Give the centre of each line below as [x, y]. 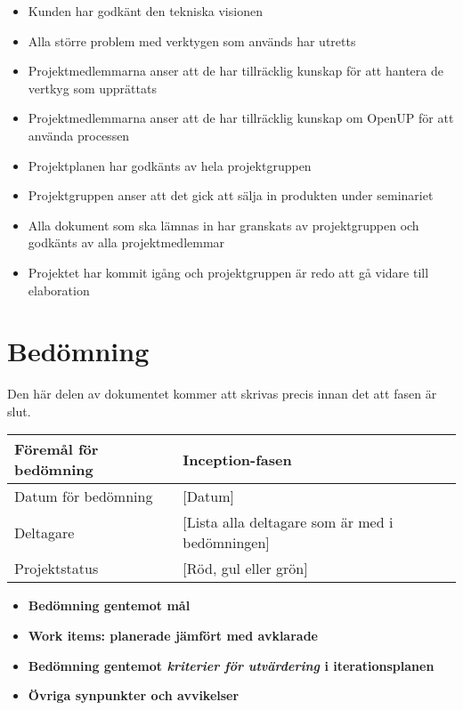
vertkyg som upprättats [92, 88]
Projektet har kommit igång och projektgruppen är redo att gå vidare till [228, 272]
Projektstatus [57, 569]
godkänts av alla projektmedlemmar [126, 242]
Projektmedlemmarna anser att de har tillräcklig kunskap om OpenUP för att [241, 118]
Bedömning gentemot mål [109, 605]
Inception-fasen [237, 459]
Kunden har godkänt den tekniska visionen [145, 11]
